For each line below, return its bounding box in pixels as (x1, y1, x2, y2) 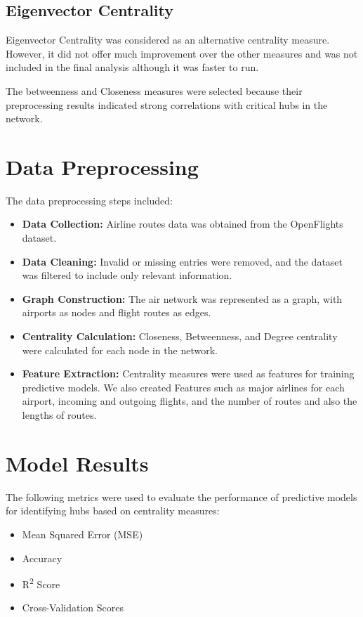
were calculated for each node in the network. (22, 342, 218, 357)
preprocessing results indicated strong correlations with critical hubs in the (6, 97, 328, 112)
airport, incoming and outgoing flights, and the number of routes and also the (22, 394, 357, 408)
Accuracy (22, 550, 62, 565)
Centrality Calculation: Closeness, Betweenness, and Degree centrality (22, 329, 338, 344)
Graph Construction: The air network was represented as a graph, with (22, 291, 343, 306)
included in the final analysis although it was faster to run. (6, 60, 259, 74)
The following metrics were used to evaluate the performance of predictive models (6, 489, 357, 504)
